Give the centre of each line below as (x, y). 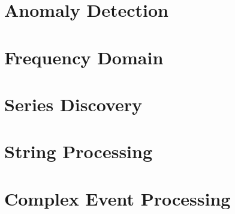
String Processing (79, 151)
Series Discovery (73, 104)
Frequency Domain (84, 57)
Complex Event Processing (117, 198)
